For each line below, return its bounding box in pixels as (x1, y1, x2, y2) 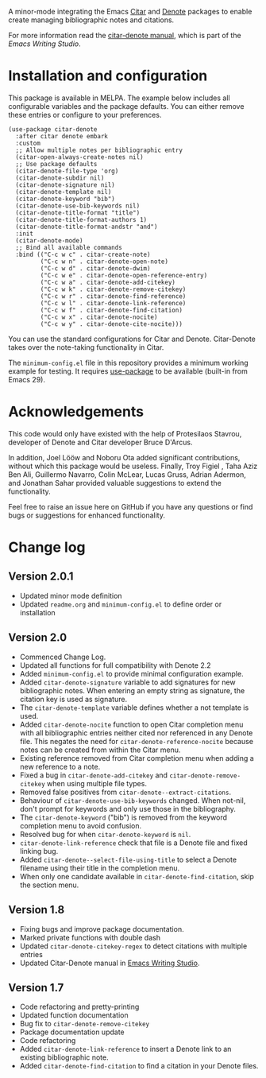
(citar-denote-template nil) (15, 188, 112, 196)
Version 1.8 (8, 903, 65, 917)
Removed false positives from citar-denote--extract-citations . (19, 787, 232, 797)
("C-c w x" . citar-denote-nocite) (40, 313, 158, 321)
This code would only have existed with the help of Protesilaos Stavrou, (8, 428, 242, 438)
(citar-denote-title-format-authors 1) (15, 215, 148, 223)
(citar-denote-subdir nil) (15, 174, 105, 182)
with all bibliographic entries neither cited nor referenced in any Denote (19, 727, 253, 738)
